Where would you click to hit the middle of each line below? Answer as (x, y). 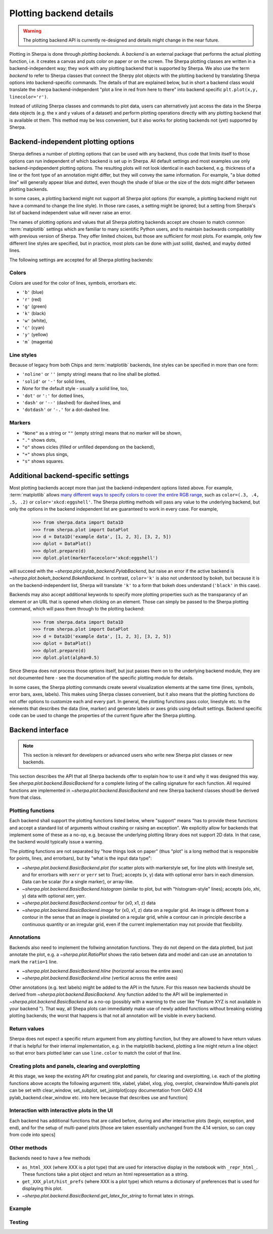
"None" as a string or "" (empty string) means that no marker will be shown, (102, 433)
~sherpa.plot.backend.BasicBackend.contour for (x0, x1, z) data (89, 903)
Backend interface (39, 730)
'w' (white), (35, 320)
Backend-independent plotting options (72, 142)
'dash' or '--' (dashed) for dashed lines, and (71, 402)
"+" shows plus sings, (45, 454)
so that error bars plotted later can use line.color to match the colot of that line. (95, 1053)
